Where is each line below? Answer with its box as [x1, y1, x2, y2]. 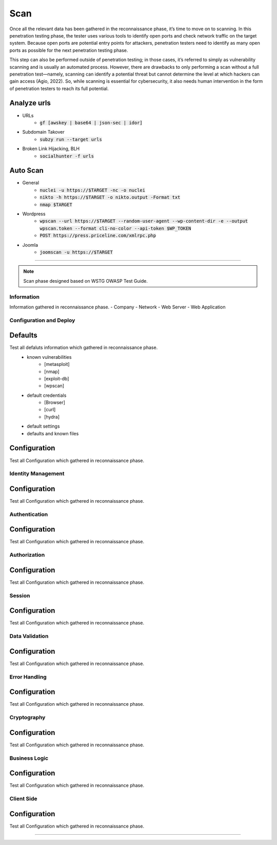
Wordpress [22, 211, 46, 217]
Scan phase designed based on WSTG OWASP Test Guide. [23, 278, 148, 284]
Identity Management [9, 470, 65, 477]
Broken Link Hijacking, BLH [22, 145, 80, 152]
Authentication [9, 510, 48, 518]
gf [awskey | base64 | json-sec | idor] [39, 120, 143, 125]
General [22, 180, 39, 186]
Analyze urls [9, 99, 51, 107]
